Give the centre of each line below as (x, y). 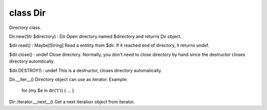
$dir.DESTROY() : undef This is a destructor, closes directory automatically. (86, 70)
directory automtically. (32, 61)
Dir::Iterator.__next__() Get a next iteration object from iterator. (72, 102)
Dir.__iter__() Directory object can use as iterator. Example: (68, 79)
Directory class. (25, 27)
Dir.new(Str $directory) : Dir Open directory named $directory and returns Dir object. (95, 36)
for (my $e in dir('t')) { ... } (48, 90)
